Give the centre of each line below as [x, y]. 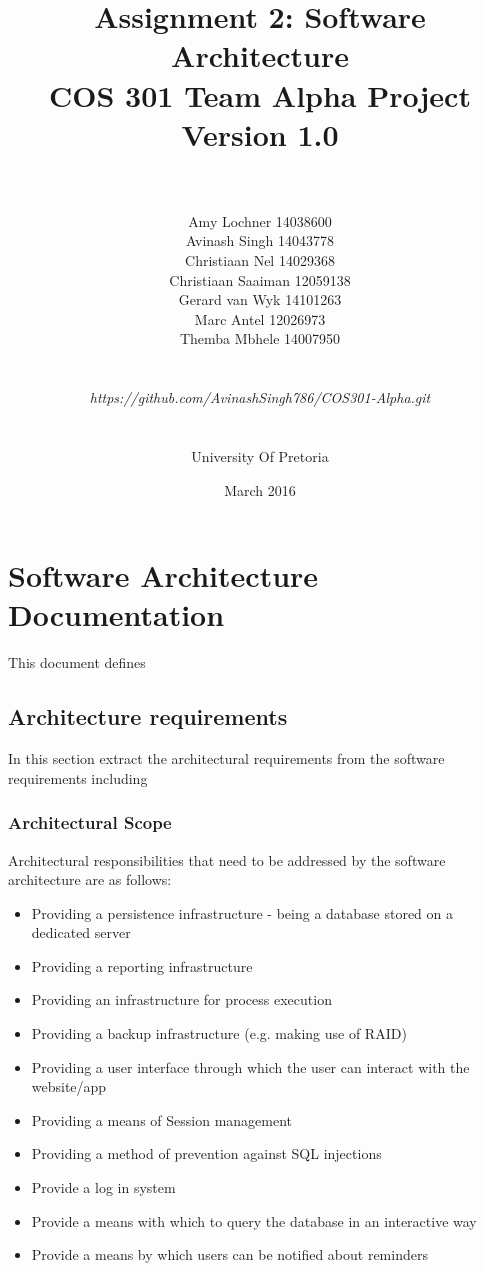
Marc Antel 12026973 [260, 318]
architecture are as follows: [90, 879]
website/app [69, 1086]
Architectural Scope [90, 822]
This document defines [77, 662]
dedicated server [81, 932]
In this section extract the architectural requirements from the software [226, 758]
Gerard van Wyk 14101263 [260, 299]
